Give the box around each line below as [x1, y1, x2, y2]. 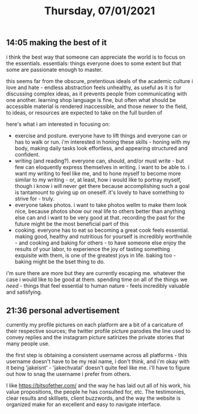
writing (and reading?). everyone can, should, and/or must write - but [14, 157, 184, 164]
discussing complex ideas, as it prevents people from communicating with [6, 90, 187, 97]
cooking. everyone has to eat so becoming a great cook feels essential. [14, 227, 190, 234]
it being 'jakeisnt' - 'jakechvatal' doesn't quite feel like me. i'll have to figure [6, 364, 190, 371]
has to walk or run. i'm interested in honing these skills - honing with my [14, 138, 191, 145]
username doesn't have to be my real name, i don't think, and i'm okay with [6, 358, 190, 365]
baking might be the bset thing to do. [14, 258, 106, 265]
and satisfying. [6, 288, 43, 295]
